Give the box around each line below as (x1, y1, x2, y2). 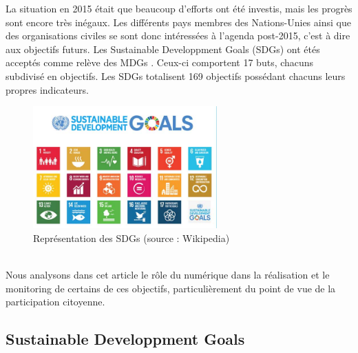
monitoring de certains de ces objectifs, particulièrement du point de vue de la (6, 281, 336, 295)
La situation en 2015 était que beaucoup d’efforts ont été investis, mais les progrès (6, 1, 352, 15)
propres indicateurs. (6, 82, 89, 97)
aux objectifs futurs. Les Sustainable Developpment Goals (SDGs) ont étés (6, 41, 320, 56)
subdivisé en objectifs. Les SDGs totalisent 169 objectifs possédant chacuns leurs (6, 68, 346, 83)
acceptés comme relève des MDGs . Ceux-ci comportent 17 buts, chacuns (6, 55, 314, 70)
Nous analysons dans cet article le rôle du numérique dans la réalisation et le (6, 268, 330, 282)
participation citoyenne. (6, 294, 105, 309)
